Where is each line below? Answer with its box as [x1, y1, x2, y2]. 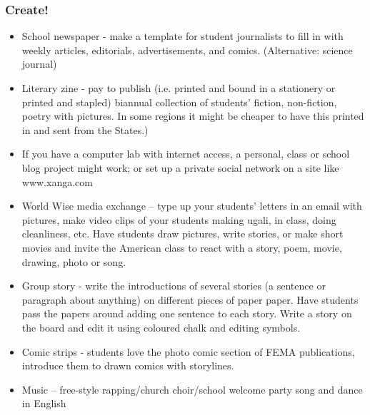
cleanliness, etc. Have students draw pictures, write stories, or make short [21, 226, 344, 241]
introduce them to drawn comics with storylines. [21, 358, 234, 373]
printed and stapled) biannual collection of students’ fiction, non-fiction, [21, 94, 337, 109]
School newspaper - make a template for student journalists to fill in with [21, 29, 344, 43]
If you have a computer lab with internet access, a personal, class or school [21, 146, 350, 161]
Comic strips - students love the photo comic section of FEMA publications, [21, 344, 355, 359]
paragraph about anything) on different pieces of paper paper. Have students [21, 292, 359, 307]
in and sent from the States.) [21, 122, 149, 137]
